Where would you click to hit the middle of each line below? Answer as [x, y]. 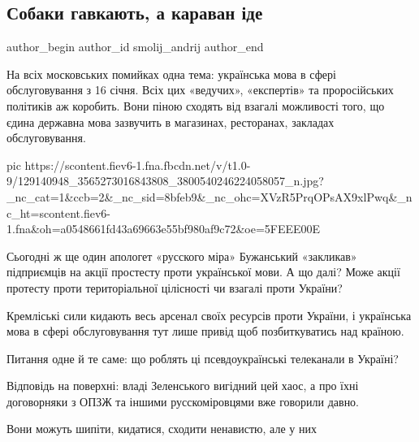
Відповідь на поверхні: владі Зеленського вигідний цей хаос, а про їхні [183, 386]
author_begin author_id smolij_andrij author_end [135, 47]
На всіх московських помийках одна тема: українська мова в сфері [171, 74]
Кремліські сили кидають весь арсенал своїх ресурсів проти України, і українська [209, 315]
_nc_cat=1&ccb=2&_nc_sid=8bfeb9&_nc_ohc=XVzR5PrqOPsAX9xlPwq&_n [209, 196]
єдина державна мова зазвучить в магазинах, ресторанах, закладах [171, 121]
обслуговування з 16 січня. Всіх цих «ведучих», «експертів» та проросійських [200, 90]
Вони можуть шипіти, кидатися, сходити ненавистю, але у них [162, 429]
